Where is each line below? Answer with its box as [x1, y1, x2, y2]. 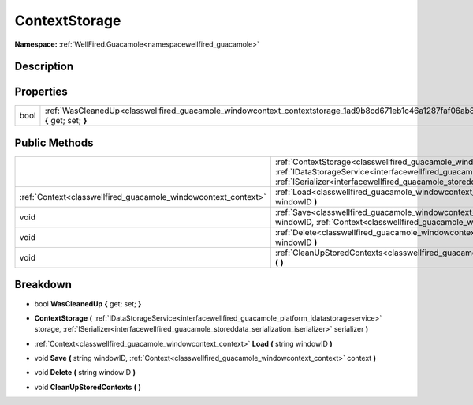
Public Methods [14, 136, 94, 149]
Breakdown [14, 278, 73, 291]
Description [14, 60, 74, 73]
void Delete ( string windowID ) [34, 368, 136, 377]
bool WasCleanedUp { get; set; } [34, 298, 142, 308]
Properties [14, 85, 68, 99]
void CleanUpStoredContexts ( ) [34, 382, 142, 392]
